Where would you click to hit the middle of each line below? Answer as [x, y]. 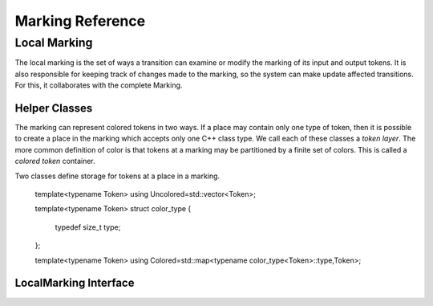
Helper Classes [54, 108]
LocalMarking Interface [75, 283]
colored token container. [55, 161]
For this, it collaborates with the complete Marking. [99, 85]
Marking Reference [80, 21]
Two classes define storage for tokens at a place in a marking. [117, 176]
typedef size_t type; [88, 227]
